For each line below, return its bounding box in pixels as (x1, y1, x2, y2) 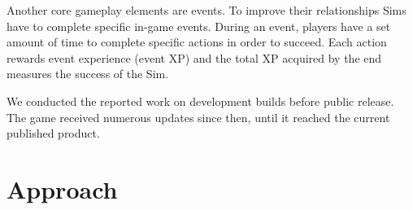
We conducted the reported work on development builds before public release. (7, 92, 394, 109)
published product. (7, 125, 100, 142)
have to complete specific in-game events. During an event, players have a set (7, 17, 391, 34)
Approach (7, 172, 118, 205)
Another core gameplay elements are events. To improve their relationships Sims (7, 2, 406, 18)
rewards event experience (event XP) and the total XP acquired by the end (7, 49, 382, 66)
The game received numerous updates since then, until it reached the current (7, 108, 390, 125)
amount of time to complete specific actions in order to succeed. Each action (7, 33, 387, 50)
